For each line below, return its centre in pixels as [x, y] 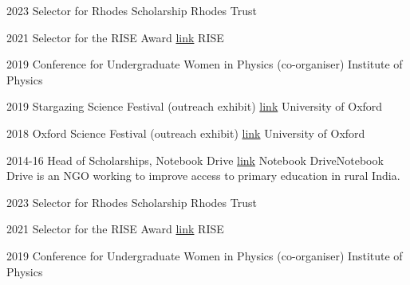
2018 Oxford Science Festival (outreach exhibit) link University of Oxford [186, 133]
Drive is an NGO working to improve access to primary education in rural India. [203, 176]
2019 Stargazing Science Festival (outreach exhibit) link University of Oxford [195, 106]
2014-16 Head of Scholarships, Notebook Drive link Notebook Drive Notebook [195, 160]
